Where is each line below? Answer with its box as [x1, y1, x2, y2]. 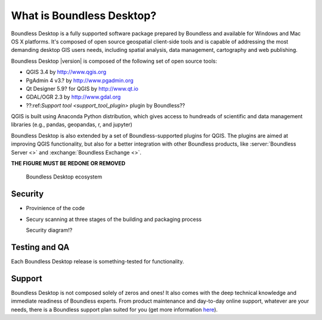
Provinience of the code [26, 205, 85, 212]
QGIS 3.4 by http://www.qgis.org [26, 69, 107, 76]
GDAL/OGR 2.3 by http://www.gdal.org [26, 93, 121, 101]
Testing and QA [11, 242, 70, 252]
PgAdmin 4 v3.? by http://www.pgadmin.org [26, 76, 134, 84]
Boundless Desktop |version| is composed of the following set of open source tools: [11, 57, 218, 64]
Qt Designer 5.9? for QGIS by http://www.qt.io [26, 85, 138, 92]
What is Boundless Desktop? [11, 9, 157, 22]
